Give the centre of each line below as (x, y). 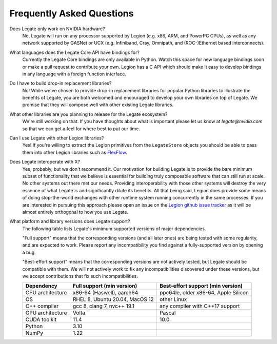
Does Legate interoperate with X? (45, 162)
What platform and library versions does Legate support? (70, 221)
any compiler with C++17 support (200, 306)
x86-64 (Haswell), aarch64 (105, 293)
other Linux (173, 299)
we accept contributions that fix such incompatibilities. (80, 276)
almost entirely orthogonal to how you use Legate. (75, 212)
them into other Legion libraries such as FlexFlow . (75, 152)
